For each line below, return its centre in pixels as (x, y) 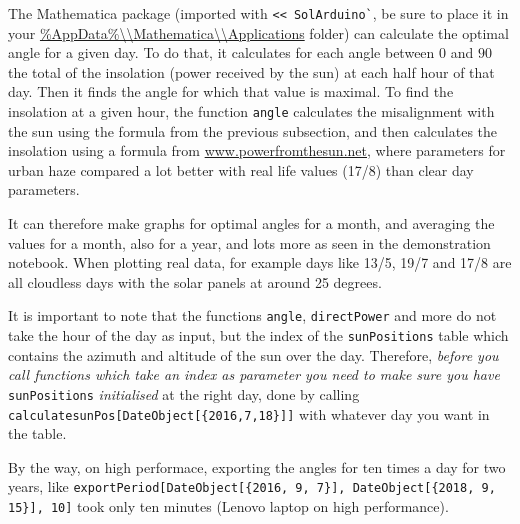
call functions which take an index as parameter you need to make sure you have (254, 374)
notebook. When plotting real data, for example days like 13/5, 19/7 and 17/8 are (260, 262)
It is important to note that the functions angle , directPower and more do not (252, 315)
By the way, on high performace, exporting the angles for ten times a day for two (257, 466)
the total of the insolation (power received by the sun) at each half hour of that (251, 71)
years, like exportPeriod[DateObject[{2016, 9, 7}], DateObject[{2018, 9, (252, 486)
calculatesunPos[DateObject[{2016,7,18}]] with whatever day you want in (249, 413)
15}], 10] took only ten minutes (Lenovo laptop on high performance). (228, 506)
